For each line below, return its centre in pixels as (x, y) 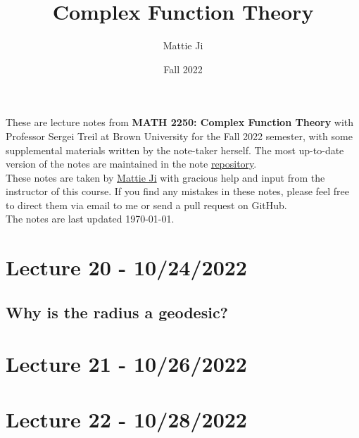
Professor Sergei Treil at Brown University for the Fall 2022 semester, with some (179, 136)
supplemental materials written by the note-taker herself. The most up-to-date (175, 150)
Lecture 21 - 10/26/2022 (126, 364)
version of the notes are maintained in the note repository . (131, 164)
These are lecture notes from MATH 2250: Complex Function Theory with (180, 122)
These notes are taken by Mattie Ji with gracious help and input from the (165, 177)
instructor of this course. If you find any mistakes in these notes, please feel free (178, 191)
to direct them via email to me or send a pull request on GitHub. (146, 205)
